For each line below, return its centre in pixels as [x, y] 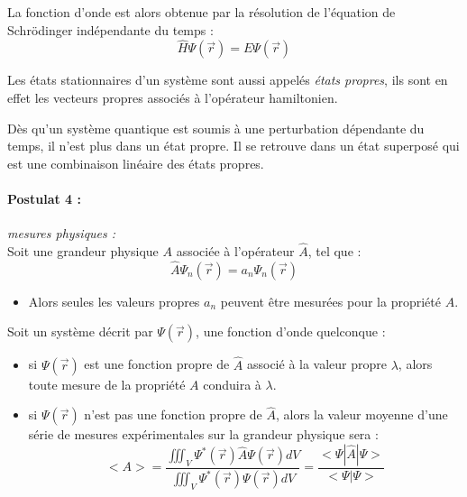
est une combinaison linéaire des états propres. [136, 163]
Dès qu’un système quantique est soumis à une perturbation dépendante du [216, 128]
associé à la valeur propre [317, 364]
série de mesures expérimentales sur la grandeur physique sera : [203, 434]
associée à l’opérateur [235, 250]
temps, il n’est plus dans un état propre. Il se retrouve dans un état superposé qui [233, 146]
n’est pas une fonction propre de [173, 414]
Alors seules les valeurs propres [114, 301]
